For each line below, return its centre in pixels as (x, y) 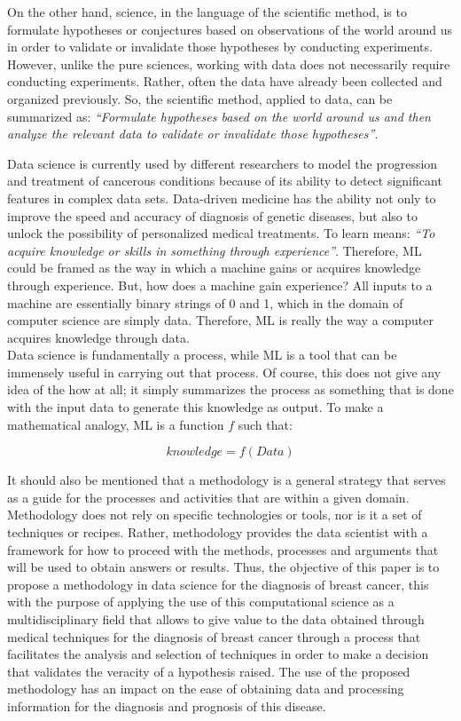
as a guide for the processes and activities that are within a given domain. (208, 497)
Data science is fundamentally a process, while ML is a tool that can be (202, 355)
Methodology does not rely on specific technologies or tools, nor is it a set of (215, 515)
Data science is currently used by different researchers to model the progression (223, 163)
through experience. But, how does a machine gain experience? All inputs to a (220, 285)
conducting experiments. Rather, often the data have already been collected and (225, 81)
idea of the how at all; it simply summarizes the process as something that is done (230, 389)
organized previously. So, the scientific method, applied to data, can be (200, 98)
